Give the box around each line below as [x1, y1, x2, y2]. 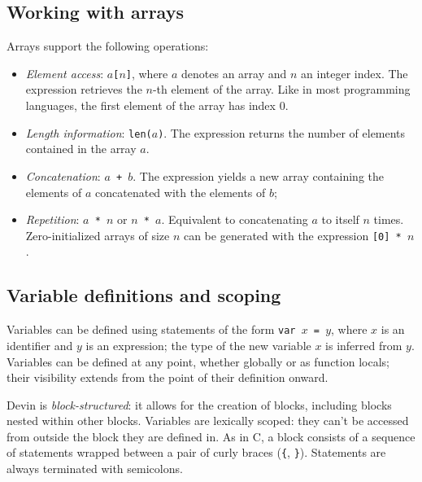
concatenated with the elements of [95, 183, 266, 200]
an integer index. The [301, 64, 408, 81]
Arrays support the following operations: [7, 37, 209, 55]
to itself [321, 211, 359, 228]
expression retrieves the [25, 81, 142, 98]
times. [373, 211, 404, 228]
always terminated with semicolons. [7, 460, 183, 477]
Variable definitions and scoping [7, 283, 281, 308]
